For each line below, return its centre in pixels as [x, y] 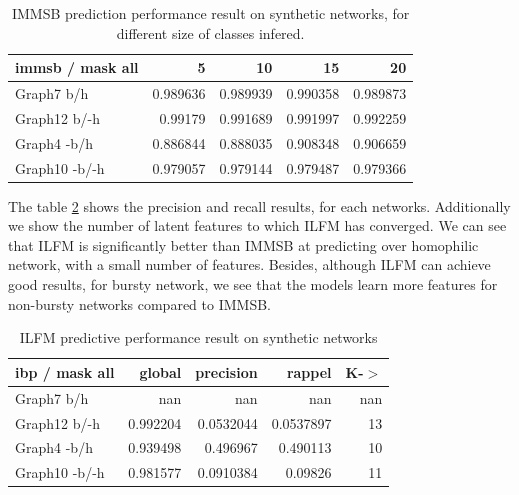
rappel [309, 371]
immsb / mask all [77, 67]
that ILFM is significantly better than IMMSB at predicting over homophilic [243, 244]
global [160, 371]
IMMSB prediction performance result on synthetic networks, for [210, 13]
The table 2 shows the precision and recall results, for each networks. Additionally [259, 205]
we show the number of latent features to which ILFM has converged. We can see [257, 225]
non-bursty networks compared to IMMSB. [139, 303]
